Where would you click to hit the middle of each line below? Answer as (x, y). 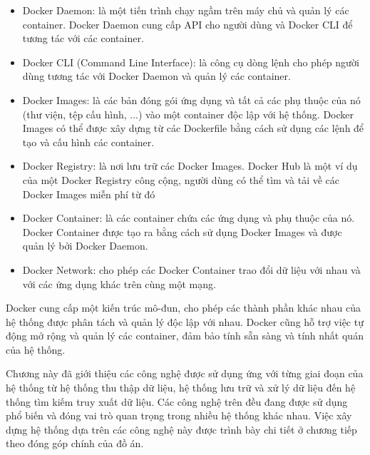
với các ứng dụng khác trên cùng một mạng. (119, 283)
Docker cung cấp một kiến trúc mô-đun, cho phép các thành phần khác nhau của (184, 308)
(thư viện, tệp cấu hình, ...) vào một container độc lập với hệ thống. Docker (188, 114)
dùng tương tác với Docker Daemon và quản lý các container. (156, 76)
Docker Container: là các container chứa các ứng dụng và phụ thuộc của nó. (189, 218)
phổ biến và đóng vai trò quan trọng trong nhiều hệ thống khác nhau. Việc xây (179, 415)
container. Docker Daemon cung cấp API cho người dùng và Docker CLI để (187, 24)
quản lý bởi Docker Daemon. (85, 246)
